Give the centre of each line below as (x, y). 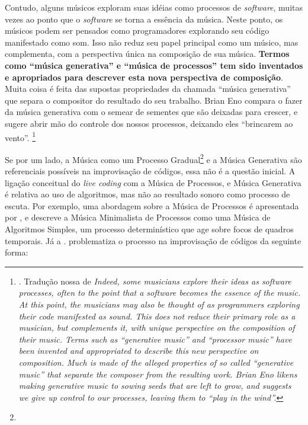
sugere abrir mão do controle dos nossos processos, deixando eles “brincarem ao (149, 123)
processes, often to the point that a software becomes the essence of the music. (160, 293)
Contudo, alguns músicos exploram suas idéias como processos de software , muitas (154, 7)
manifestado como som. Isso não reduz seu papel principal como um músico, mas (152, 42)
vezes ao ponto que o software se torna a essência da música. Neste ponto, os (144, 19)
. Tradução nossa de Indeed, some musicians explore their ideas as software (155, 281)
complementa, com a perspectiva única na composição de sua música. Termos (147, 54)
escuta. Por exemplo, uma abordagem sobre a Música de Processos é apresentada (152, 205)
